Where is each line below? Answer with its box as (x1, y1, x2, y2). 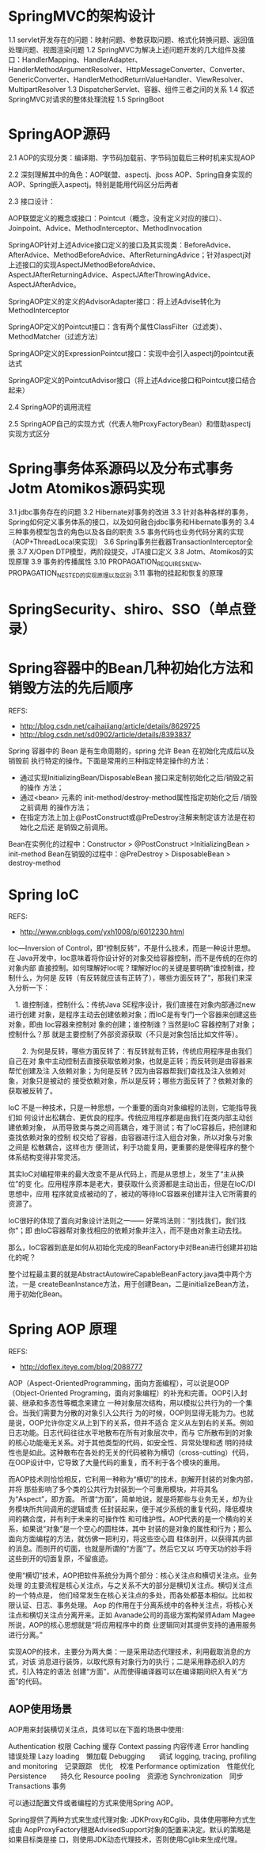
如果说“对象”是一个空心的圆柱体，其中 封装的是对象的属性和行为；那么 (21, 1524, 252, 1534)
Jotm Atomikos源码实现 (8, 480, 165, 498)
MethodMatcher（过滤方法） (8, 331, 103, 341)
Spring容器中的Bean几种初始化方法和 (8, 659, 254, 677)
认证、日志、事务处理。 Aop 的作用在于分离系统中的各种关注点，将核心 (14, 1601, 248, 1610)
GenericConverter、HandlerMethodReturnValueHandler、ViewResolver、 (8, 75, 248, 84)
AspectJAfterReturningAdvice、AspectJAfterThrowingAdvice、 (8, 270, 215, 279)
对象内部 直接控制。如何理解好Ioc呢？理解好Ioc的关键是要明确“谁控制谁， (8, 963, 248, 973)
